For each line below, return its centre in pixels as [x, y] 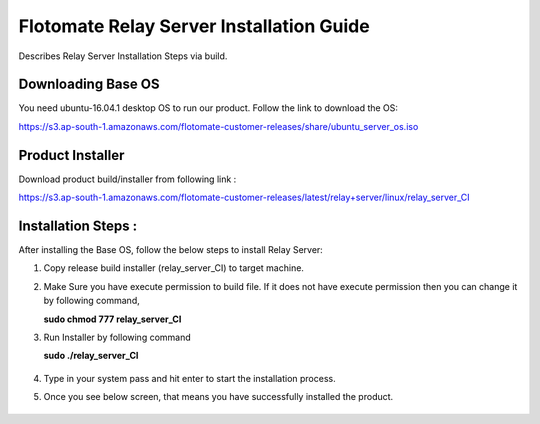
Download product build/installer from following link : [127, 179]
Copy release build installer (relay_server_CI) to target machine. [174, 268]
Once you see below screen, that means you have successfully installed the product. [218, 397]
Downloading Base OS [89, 84]
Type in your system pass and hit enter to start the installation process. [189, 378]
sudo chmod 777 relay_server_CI [112, 319]
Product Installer [71, 155]
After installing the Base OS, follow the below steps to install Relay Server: [171, 250]
